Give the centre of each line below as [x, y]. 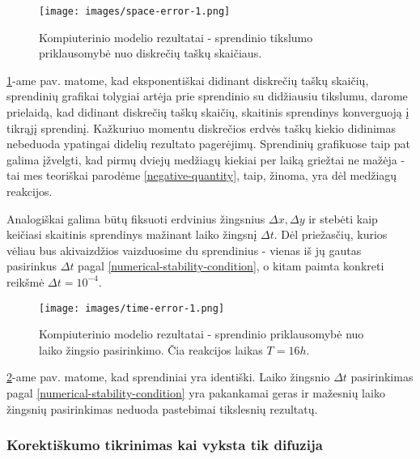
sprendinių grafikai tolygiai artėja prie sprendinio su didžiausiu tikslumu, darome [207, 96]
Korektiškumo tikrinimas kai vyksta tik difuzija [165, 445]
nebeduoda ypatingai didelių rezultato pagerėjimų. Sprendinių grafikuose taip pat [208, 144]
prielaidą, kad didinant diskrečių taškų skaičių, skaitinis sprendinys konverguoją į [208, 112]
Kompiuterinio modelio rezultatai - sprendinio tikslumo [176, 37]
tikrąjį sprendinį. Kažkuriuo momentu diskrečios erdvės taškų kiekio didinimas [201, 127]
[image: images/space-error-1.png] [135, 11]
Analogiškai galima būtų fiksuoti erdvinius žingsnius [136, 218]
